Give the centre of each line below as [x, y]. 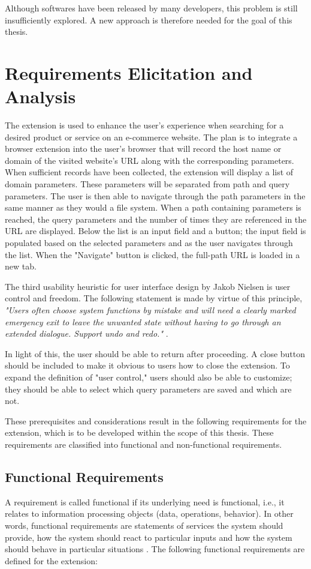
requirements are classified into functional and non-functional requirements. [144, 444]
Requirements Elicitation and [129, 72]
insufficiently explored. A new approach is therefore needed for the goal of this [149, 20]
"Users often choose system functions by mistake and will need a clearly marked [150, 310]
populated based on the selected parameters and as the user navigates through [149, 243]
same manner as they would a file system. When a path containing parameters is [153, 207]
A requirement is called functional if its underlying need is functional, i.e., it [145, 501]
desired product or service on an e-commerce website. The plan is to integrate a [151, 137]
